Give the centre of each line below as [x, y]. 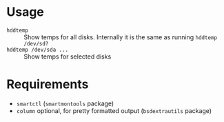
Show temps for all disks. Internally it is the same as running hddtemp [121, 37]
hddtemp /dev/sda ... [38, 50]
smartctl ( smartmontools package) [65, 103]
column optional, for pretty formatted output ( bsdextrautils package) [114, 110]
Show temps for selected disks [68, 57]
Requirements [48, 84]
